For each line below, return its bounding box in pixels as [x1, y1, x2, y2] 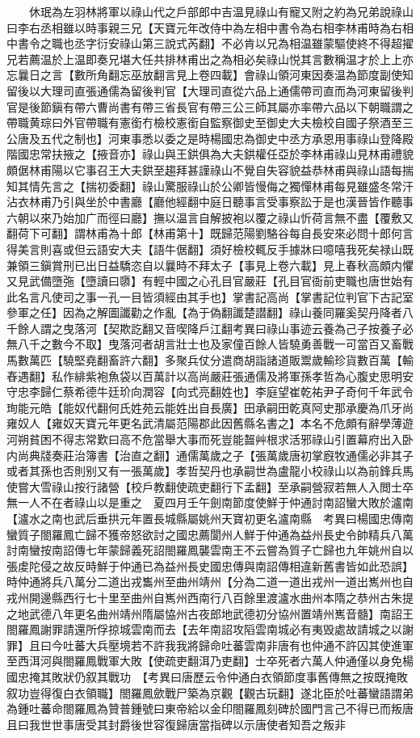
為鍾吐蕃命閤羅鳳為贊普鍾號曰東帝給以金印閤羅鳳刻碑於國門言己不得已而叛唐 [6, 700, 414, 717]
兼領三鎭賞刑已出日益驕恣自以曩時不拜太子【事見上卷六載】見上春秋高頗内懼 [6, 256, 414, 273]
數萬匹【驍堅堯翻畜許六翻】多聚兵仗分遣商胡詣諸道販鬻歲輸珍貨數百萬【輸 [17, 352, 414, 369]
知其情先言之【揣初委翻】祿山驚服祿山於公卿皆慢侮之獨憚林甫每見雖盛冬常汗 [6, 177, 414, 194]
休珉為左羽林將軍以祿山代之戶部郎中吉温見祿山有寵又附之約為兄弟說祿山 [28, 3, 414, 19]
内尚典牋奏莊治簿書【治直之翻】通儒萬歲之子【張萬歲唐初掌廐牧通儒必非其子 [6, 446, 414, 463]
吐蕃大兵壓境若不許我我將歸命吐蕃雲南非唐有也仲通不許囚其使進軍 [62, 636, 414, 653]
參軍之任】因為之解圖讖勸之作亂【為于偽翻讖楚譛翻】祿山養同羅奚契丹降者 [6, 304, 402, 321]
